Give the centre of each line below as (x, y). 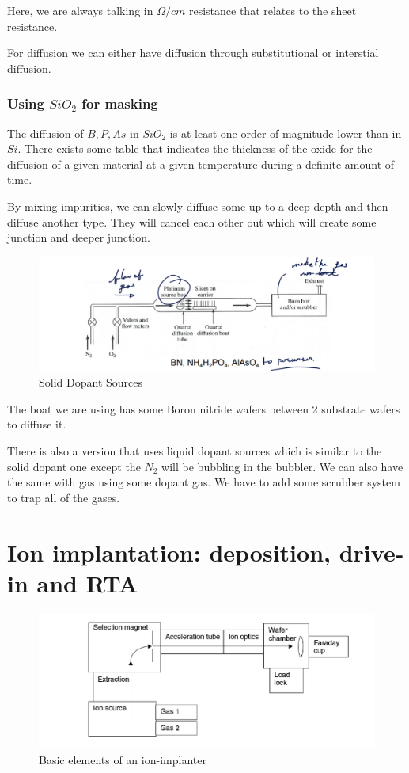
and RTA (87, 583)
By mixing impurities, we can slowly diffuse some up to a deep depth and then (198, 206)
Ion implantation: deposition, (169, 552)
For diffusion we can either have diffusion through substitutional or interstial (193, 53)
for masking (120, 103)
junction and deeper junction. (79, 237)
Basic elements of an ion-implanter (123, 759)
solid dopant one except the (74, 466)
